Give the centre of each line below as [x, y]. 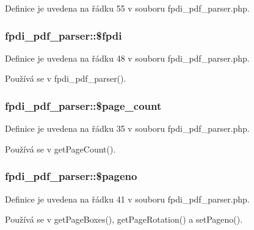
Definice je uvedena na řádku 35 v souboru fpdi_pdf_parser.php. [127, 128]
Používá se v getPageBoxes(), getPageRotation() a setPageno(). [124, 219]
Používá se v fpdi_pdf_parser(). [66, 78]
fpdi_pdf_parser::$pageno [71, 176]
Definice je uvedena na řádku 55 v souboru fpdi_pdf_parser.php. [127, 8]
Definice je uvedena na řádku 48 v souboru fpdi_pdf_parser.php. [127, 58]
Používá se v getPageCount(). [60, 149]
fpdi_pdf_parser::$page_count [83, 105]
